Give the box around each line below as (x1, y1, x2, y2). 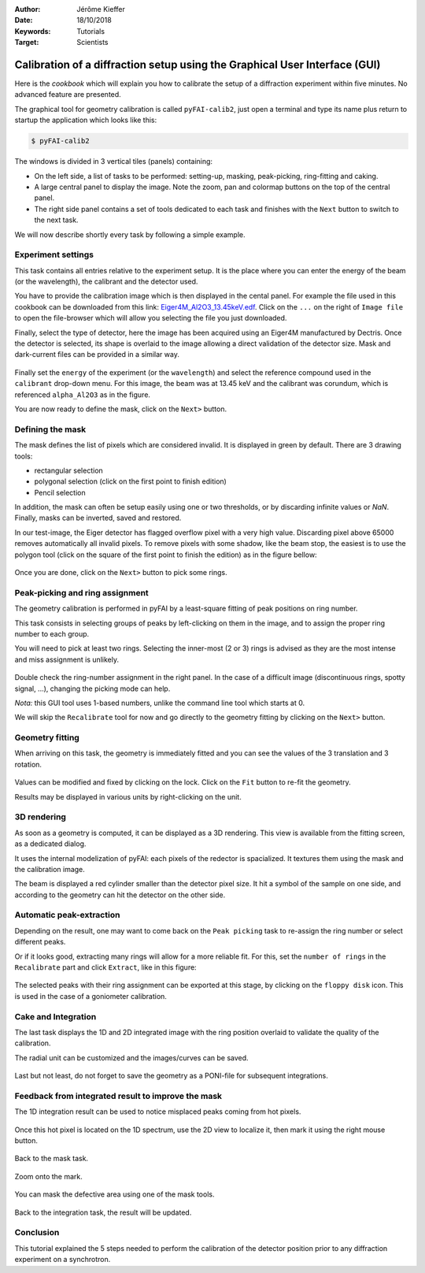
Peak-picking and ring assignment (14, 587, 149, 598)
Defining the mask (14, 424, 87, 435)
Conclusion (14, 1227, 60, 1238)
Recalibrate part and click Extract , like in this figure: (14, 963, 197, 972)
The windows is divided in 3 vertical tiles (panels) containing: (14, 157, 213, 166)
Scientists (76, 38, 109, 47)
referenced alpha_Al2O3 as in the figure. (14, 390, 151, 399)
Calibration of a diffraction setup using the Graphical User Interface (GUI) (14, 58, 381, 71)
